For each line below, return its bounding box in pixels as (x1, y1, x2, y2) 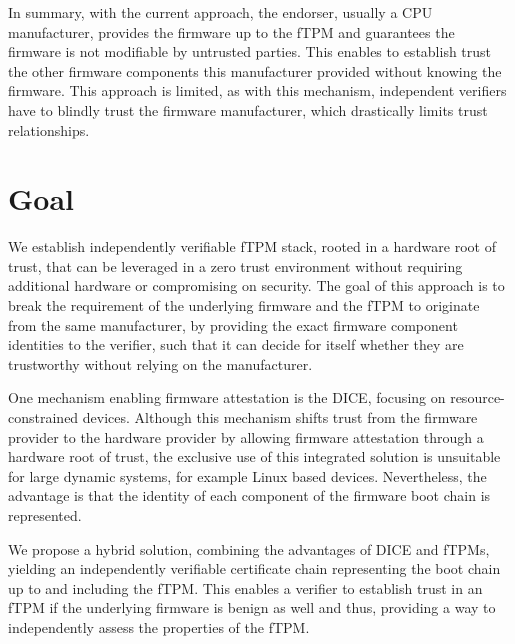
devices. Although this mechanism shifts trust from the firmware (82, 407, 478, 428)
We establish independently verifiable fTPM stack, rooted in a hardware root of (8, 236, 496, 257)
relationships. (8, 119, 90, 140)
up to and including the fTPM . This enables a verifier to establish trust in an (8, 577, 483, 598)
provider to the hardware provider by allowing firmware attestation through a (8, 426, 484, 447)
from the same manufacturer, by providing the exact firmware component (8, 314, 458, 335)
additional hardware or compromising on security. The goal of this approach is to (8, 275, 505, 296)
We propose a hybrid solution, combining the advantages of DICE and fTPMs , (8, 538, 490, 559)
